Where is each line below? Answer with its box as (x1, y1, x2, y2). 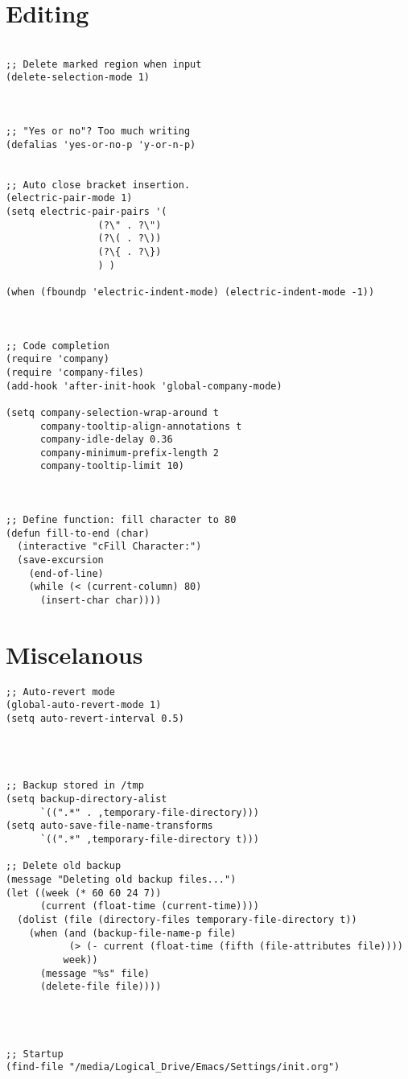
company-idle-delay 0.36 (39, 434, 173, 446)
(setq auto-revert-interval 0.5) (6, 713, 184, 725)
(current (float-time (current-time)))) (39, 900, 259, 912)
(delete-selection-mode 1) (6, 72, 150, 84)
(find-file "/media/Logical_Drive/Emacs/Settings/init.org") (6, 1061, 340, 1073)
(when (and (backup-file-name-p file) (28, 927, 237, 939)
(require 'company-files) (6, 366, 144, 378)
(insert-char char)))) (39, 595, 162, 607)
